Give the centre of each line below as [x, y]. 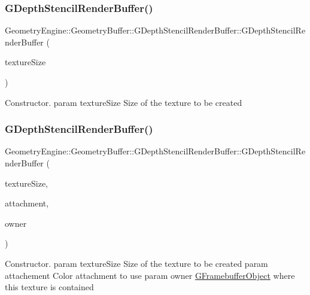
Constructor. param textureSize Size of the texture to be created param [136, 263]
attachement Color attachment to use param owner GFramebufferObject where [150, 275]
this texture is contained [49, 287]
